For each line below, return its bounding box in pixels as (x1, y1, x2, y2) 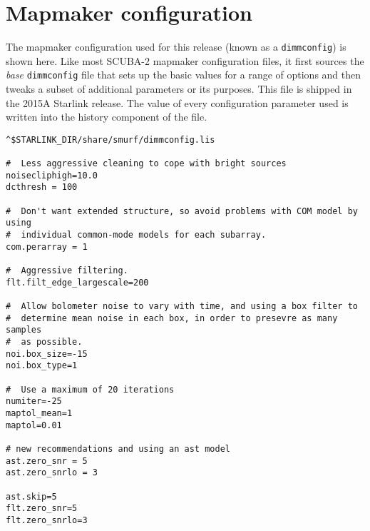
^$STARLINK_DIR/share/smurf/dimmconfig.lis (6, 134, 215, 145)
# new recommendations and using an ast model (6, 443, 230, 454)
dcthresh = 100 (6, 182, 78, 193)
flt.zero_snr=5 (6, 503, 78, 514)
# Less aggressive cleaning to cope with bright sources (6, 158, 287, 169)
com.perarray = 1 (6, 241, 88, 252)
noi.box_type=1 (6, 360, 78, 371)
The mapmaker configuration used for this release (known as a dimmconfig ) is (6, 39, 346, 54)
